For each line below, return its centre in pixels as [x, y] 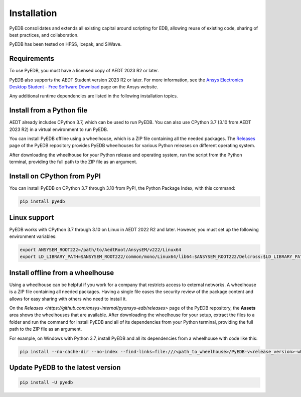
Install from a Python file [48, 110]
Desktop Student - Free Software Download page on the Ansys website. [84, 87]
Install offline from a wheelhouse [62, 273]
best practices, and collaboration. [44, 35]
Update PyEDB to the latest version [65, 368]
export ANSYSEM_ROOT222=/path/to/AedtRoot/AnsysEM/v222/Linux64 [101, 250]
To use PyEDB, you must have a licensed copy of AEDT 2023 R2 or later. [84, 71]
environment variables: [33, 236]
